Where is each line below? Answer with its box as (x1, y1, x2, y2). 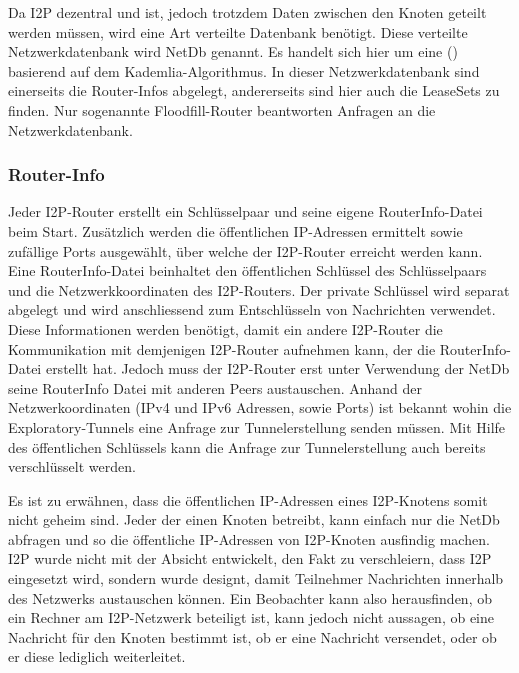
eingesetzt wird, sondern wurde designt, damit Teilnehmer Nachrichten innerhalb (8, 568, 504, 589)
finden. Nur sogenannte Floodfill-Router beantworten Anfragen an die (8, 99, 436, 120)
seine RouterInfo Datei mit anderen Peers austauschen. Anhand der (8, 377, 423, 398)
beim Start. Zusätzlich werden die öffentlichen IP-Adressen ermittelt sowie (8, 220, 463, 241)
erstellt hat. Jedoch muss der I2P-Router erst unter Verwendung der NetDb (45, 358, 510, 379)
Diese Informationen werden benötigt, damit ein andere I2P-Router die (8, 318, 443, 339)
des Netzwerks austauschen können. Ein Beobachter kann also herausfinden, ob (8, 587, 492, 608)
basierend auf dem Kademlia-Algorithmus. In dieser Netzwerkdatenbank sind (8, 60, 480, 81)
